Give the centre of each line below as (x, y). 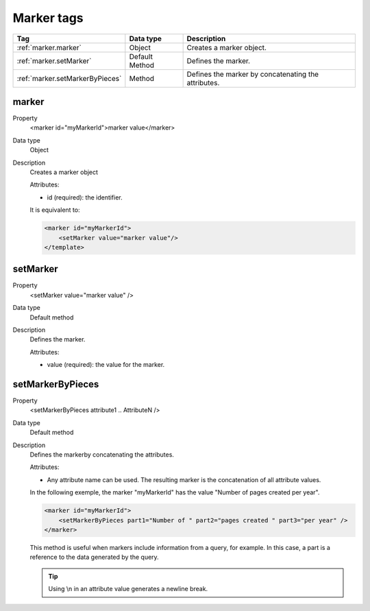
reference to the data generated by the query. (94, 557)
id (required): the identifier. (85, 197)
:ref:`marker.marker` (49, 47)
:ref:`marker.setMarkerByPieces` (69, 78)
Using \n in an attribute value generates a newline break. (128, 589)
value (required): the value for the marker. (106, 365)
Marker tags (48, 18)
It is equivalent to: (55, 210)
